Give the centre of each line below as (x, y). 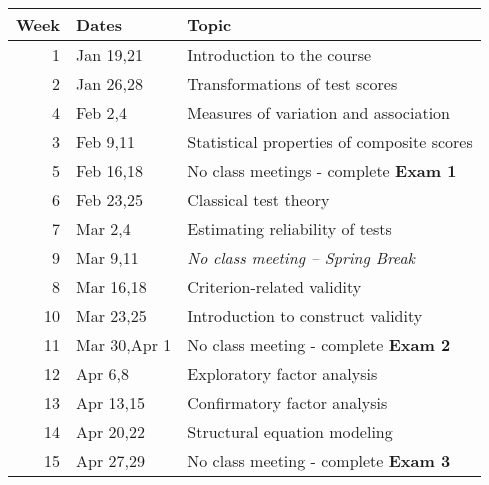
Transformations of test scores (292, 83)
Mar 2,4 (103, 228)
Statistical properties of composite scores (330, 141)
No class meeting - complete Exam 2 (319, 344)
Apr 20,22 (111, 431)
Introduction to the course (279, 54)
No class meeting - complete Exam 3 (319, 460)
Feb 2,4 (101, 112)
